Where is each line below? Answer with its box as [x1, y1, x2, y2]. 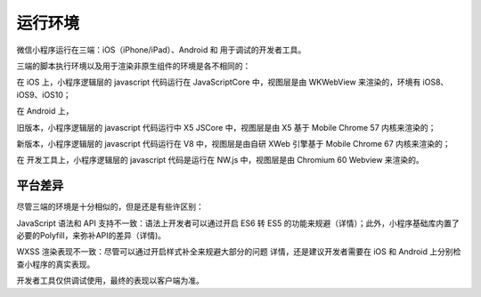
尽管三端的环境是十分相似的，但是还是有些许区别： [16, 201, 204, 213]
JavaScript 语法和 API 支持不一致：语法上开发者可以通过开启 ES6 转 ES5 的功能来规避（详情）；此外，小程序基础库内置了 [16, 218, 460, 229]
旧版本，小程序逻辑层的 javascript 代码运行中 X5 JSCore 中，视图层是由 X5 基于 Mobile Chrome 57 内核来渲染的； [16, 122, 436, 132]
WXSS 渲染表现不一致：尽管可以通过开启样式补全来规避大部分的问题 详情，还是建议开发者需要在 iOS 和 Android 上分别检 [16, 246, 461, 257]
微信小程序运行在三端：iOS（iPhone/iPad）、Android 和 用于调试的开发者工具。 [16, 44, 306, 55]
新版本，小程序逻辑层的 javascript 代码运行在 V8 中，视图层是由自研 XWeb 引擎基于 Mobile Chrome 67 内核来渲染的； [16, 138, 451, 148]
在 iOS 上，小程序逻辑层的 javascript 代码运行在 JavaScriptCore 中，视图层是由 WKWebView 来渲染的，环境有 [16, 76, 421, 88]
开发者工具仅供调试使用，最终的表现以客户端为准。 [16, 276, 204, 286]
